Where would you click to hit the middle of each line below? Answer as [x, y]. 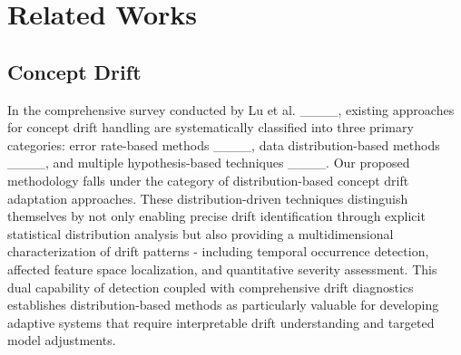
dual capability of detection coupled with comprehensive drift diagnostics [211, 287]
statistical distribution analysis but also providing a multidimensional [201, 233]
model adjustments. [62, 340]
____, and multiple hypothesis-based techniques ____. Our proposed [209, 163]
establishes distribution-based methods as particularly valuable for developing [223, 305]
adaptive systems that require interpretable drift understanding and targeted [221, 322]
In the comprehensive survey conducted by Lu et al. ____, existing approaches [231, 109]
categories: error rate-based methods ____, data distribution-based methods [224, 144]
